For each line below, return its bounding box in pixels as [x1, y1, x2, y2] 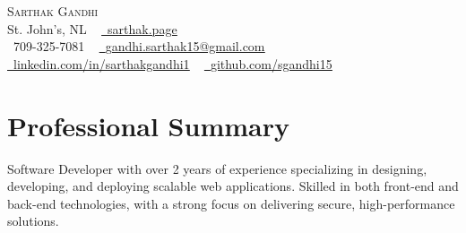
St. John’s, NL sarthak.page [7, 19, 177, 38]
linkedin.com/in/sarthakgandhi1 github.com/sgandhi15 [13, 54, 332, 73]
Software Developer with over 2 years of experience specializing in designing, [7, 159, 427, 177]
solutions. [7, 211, 59, 230]
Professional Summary [7, 107, 289, 143]
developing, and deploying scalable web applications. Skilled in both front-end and [7, 177, 459, 195]
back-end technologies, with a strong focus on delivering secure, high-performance [7, 194, 455, 212]
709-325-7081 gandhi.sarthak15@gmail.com [13, 37, 265, 56]
